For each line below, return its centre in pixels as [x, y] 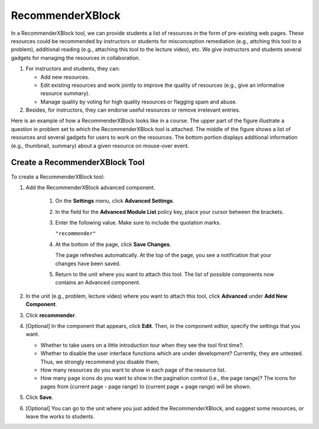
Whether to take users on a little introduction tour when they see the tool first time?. [142, 345]
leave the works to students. [60, 416]
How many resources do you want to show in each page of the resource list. [133, 370]
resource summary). [65, 93]
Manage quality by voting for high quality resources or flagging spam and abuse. [139, 102]
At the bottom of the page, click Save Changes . [113, 244]
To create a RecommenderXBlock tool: [58, 177]
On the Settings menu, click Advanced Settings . [115, 201]
